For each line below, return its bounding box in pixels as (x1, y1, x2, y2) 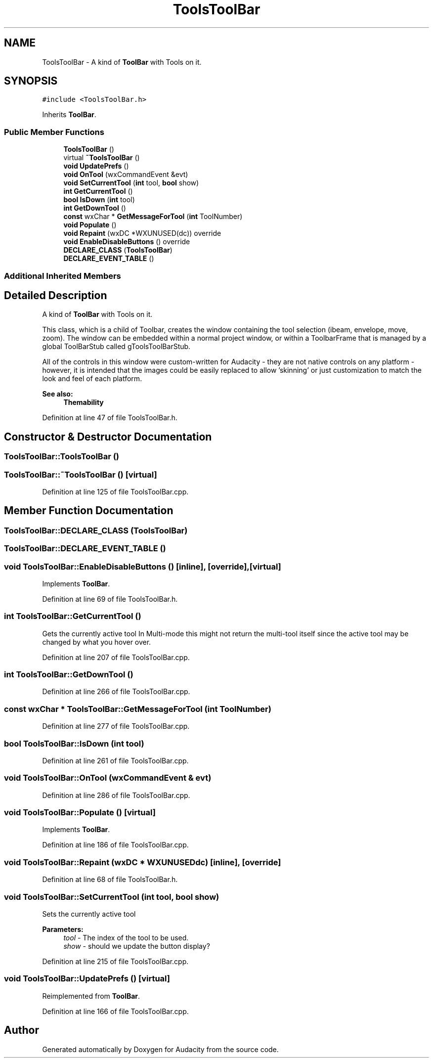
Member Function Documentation (4, 504, 173, 517)
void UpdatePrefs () (63, 162, 129, 171)
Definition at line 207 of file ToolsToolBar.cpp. (42, 653, 190, 662)
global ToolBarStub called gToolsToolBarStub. (42, 342, 191, 351)
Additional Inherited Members (4, 270, 121, 281)
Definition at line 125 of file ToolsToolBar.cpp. (42, 487, 189, 496)
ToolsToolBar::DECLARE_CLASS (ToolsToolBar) (4, 525, 188, 535)
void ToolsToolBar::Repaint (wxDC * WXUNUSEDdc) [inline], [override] (4, 857, 281, 867)
